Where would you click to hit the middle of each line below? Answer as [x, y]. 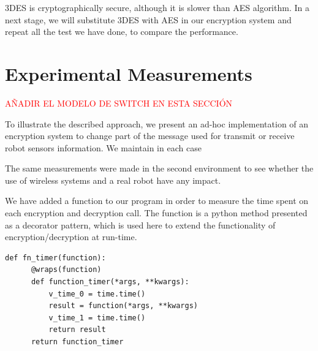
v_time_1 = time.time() [97, 318]
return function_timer [77, 342]
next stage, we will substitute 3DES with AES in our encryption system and [148, 19]
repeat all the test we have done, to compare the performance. [122, 32]
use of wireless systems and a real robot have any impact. [113, 180]
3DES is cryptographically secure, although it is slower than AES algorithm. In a [157, 7]
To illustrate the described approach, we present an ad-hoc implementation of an [157, 123]
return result [77, 330]
